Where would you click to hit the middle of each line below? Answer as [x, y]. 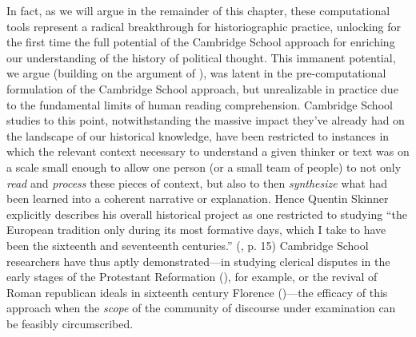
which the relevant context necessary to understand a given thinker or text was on [208, 151]
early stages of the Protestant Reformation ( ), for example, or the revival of [192, 277]
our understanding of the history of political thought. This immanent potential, [201, 57]
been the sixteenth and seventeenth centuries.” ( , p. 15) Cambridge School [188, 245]
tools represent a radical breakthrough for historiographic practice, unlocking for [204, 26]
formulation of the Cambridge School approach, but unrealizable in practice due [202, 88]
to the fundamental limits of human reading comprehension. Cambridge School [200, 104]
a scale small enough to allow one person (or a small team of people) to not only [204, 167]
